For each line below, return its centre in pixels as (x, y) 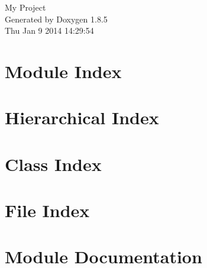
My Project (25, 7)
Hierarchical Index (82, 117)
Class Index (53, 164)
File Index (47, 210)
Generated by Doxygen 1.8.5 (56, 19)
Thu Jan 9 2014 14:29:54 (49, 30)
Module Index (63, 71)
